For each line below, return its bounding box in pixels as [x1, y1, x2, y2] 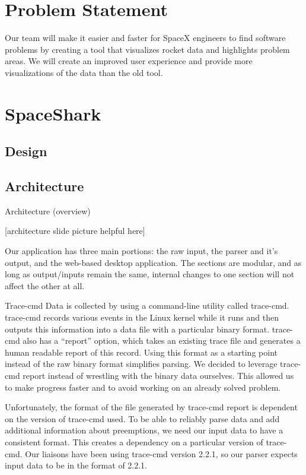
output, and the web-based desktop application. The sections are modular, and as [5, 256, 302, 268]
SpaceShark [5, 101, 101, 125]
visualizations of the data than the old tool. [5, 66, 163, 78]
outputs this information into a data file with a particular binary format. [5, 322, 270, 335]
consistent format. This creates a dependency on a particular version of [5, 435, 263, 448]
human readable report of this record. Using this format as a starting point [5, 346, 278, 358]
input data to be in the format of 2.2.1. [5, 459, 148, 471]
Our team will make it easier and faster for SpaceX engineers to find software [5, 31, 286, 44]
